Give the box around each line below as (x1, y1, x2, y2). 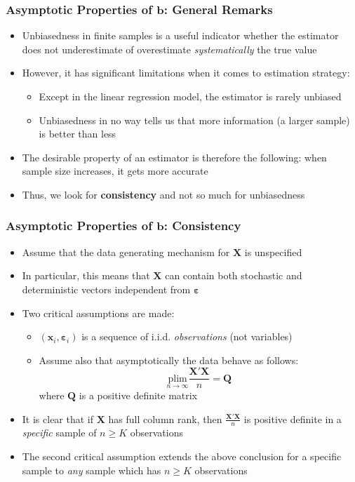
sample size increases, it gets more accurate (22, 163, 208, 178)
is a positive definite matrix (79, 388, 198, 403)
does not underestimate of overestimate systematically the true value (22, 41, 317, 56)
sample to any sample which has (22, 462, 161, 477)
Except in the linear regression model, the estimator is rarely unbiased (39, 89, 342, 103)
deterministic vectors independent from (22, 281, 191, 296)
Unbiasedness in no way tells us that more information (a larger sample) (39, 112, 350, 127)
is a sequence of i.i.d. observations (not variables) (81, 329, 293, 344)
